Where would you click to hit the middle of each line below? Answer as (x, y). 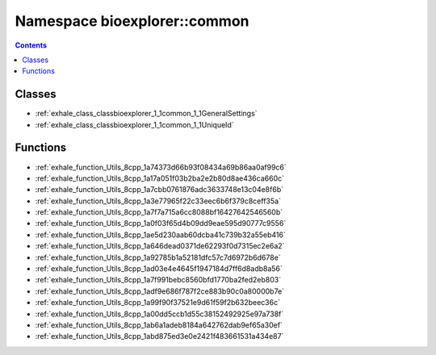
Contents (31, 45)
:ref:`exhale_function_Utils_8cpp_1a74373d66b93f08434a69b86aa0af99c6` (161, 167)
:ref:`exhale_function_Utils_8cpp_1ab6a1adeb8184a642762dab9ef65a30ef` (159, 325)
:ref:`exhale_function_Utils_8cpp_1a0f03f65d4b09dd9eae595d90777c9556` (161, 223)
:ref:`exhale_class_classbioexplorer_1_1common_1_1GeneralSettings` (146, 114)
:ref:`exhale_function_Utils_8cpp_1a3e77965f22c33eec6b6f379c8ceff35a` (158, 201)
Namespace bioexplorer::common (132, 21)
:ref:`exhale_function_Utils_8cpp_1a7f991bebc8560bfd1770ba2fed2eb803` (158, 280)
